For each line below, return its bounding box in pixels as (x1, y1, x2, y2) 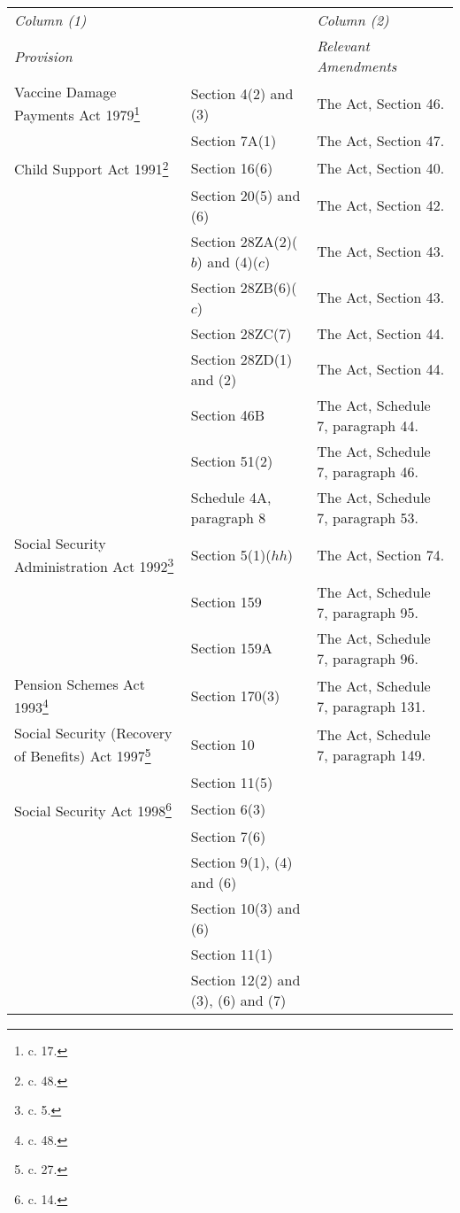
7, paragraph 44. (317, 414, 419, 436)
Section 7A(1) (190, 130, 277, 151)
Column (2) (317, 10, 389, 30)
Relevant (317, 35, 370, 56)
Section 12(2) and (190, 969, 301, 990)
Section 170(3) (190, 685, 280, 707)
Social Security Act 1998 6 (14, 797, 172, 821)
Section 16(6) (190, 157, 273, 178)
